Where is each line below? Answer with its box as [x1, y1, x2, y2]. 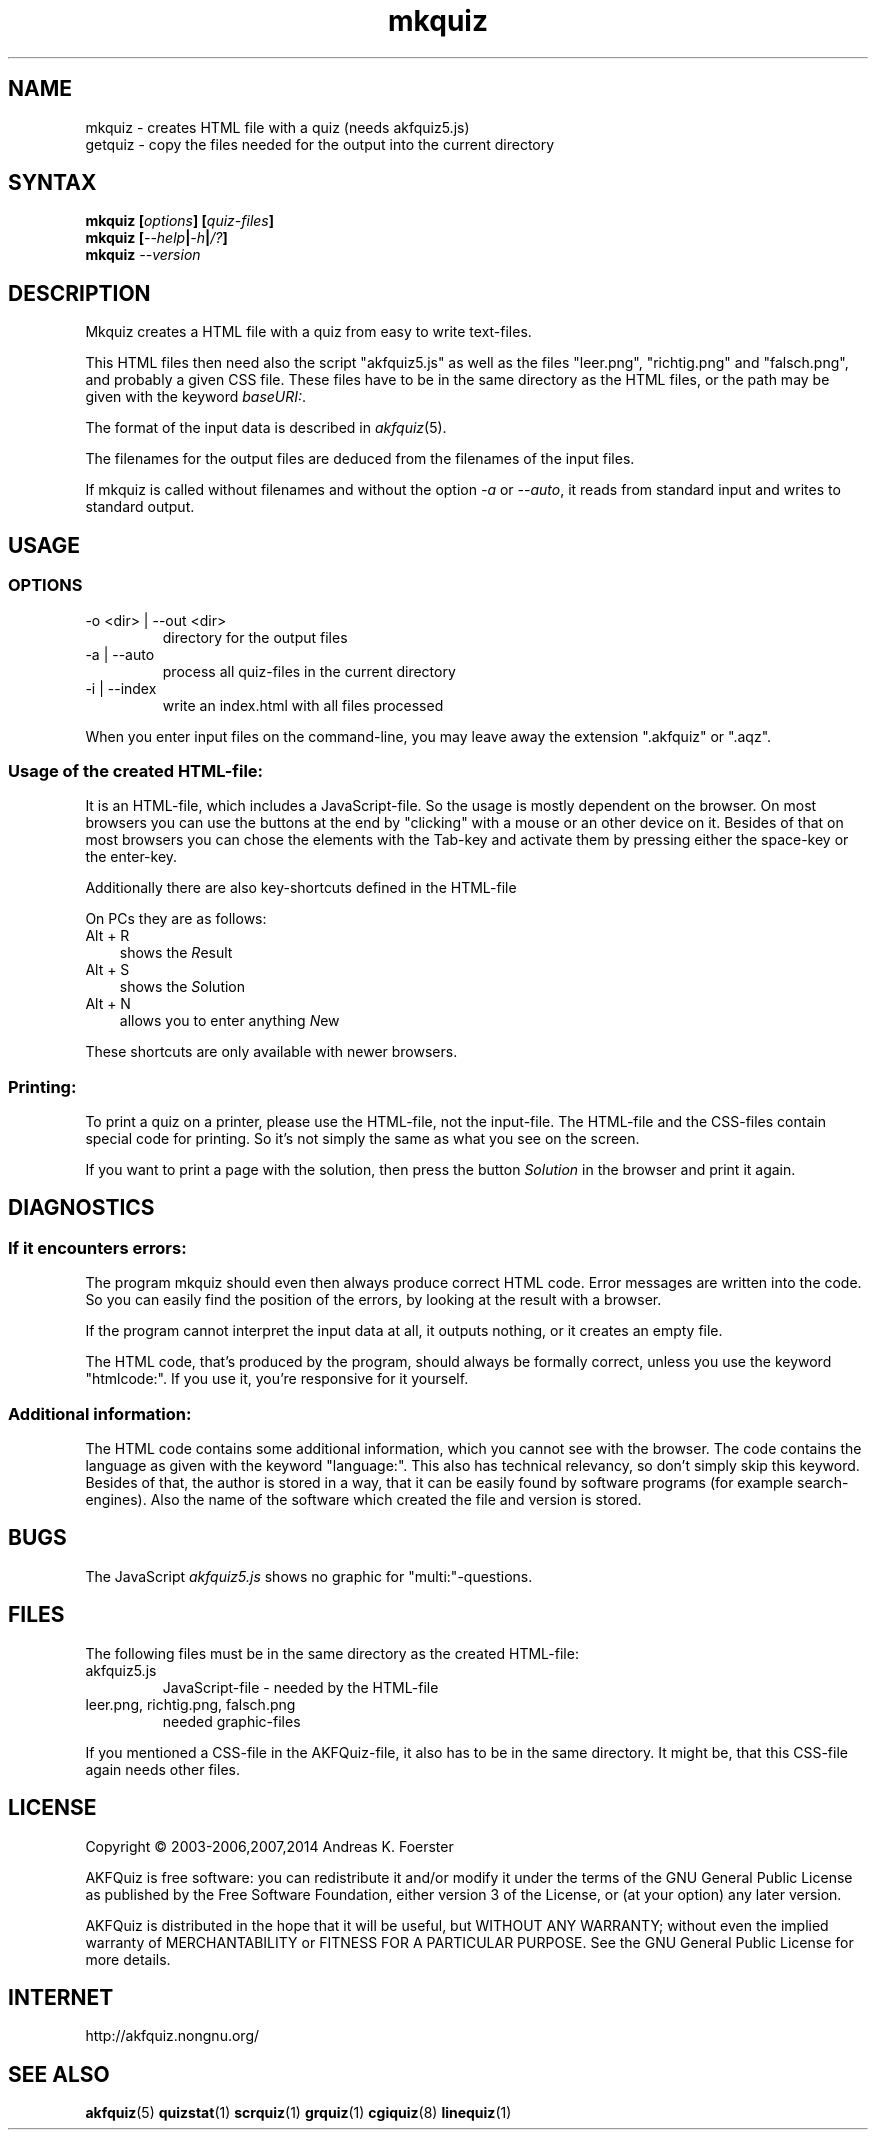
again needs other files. [85, 1760, 240, 1778]
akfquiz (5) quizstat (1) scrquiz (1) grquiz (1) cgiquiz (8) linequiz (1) [85, 2104, 512, 2122]
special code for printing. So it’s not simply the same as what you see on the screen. [85, 1130, 640, 1147]
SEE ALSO [8, 2061, 110, 2087]
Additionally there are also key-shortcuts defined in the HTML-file [85, 879, 517, 897]
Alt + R [85, 927, 130, 945]
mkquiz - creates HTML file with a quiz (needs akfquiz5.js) [85, 118, 470, 136]
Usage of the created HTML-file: [8, 760, 264, 781]
